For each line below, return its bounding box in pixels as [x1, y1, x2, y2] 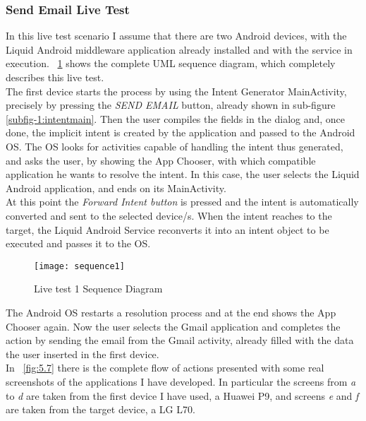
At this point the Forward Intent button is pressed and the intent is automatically [6, 194, 359, 209]
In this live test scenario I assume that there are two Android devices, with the [6, 28, 347, 43]
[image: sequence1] [34, 261, 125, 271]
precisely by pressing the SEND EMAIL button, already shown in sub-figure [6, 97, 336, 112]
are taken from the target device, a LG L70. [6, 402, 195, 417]
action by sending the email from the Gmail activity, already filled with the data [6, 333, 354, 348]
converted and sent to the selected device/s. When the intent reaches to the [6, 208, 332, 223]
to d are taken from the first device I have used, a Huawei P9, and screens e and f [6, 388, 359, 403]
